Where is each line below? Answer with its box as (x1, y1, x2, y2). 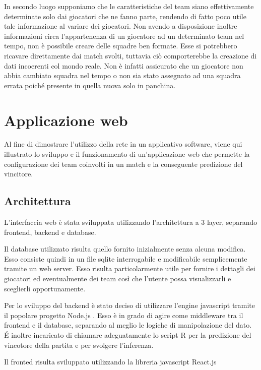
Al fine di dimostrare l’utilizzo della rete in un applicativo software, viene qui (4, 139, 242, 149)
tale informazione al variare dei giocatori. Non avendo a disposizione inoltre (4, 21, 237, 31)
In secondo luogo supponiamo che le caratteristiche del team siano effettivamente (4, 1, 254, 11)
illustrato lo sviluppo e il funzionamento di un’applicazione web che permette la (4, 149, 250, 159)
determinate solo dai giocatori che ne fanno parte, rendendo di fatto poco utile (4, 11, 246, 21)
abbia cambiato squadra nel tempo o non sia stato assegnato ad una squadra (4, 70, 241, 81)
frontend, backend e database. (4, 226, 96, 237)
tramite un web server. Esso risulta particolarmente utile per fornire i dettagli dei (4, 263, 255, 274)
